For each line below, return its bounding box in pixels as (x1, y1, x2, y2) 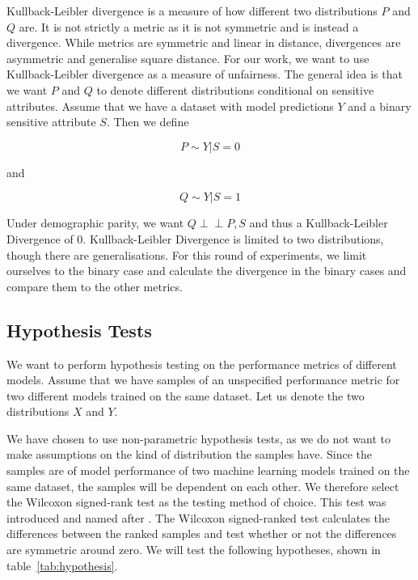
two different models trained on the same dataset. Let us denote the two (6, 387, 365, 404)
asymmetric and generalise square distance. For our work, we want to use (6, 49, 369, 66)
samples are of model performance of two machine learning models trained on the (6, 462, 410, 479)
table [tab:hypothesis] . (6, 557, 118, 574)
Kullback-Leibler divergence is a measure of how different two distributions (6, 2, 378, 19)
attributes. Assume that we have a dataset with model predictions (6, 97, 334, 114)
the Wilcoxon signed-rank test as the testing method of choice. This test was (6, 493, 386, 510)
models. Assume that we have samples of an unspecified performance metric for (6, 371, 400, 388)
